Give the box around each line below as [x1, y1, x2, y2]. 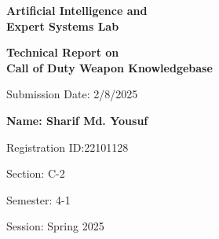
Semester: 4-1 [6, 191, 71, 208]
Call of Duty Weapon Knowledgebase [6, 59, 213, 75]
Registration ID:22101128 [6, 138, 129, 155]
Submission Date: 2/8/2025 [6, 86, 138, 102]
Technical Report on [6, 44, 119, 61]
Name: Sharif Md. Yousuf [6, 112, 148, 128]
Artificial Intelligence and [6, 2, 148, 18]
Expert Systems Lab [6, 17, 119, 34]
